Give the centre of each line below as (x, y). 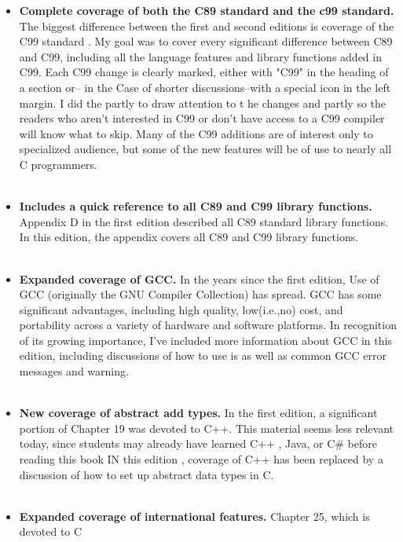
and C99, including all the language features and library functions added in (200, 56)
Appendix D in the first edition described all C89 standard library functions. (204, 221)
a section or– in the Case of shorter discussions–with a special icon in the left (205, 87)
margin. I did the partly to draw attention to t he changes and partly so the (203, 103)
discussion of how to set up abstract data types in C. (147, 474)
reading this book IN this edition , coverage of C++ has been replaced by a (201, 459)
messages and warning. (74, 371)
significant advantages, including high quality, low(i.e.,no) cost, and (181, 309)
